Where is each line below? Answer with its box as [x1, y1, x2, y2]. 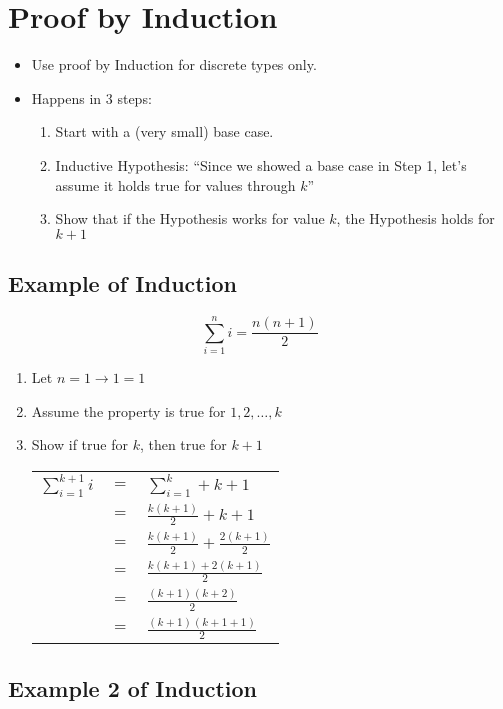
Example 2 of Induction [8, 672, 258, 703]
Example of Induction [8, 268, 237, 299]
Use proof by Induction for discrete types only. [31, 54, 317, 75]
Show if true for [31, 434, 128, 455]
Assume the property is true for [31, 400, 226, 421]
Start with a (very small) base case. [55, 121, 274, 142]
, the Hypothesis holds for [336, 208, 495, 229]
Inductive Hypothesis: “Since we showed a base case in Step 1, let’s [55, 154, 467, 175]
